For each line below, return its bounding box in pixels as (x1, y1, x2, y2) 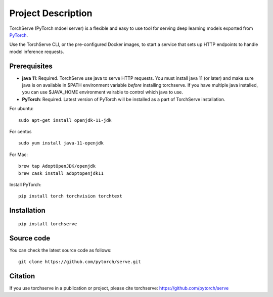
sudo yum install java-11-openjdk (18, 140, 104, 146)
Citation (9, 272, 35, 280)
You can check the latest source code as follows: (9, 247, 112, 253)
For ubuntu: (9, 106, 34, 112)
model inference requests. (9, 48, 64, 55)
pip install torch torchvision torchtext (18, 193, 122, 199)
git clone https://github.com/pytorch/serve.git (18, 259, 141, 265)
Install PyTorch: (9, 181, 41, 187)
